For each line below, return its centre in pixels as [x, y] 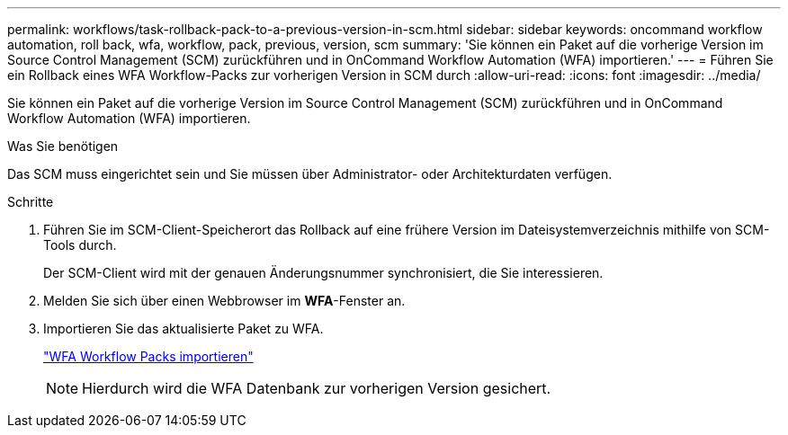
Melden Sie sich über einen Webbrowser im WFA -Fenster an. [224, 301]
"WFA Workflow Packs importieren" [148, 356]
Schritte [31, 202]
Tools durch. [80, 245]
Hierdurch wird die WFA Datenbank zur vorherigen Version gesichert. [317, 388]
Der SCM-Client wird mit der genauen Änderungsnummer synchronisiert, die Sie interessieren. [323, 273]
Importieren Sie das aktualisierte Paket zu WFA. [184, 328]
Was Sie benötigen [63, 146]
